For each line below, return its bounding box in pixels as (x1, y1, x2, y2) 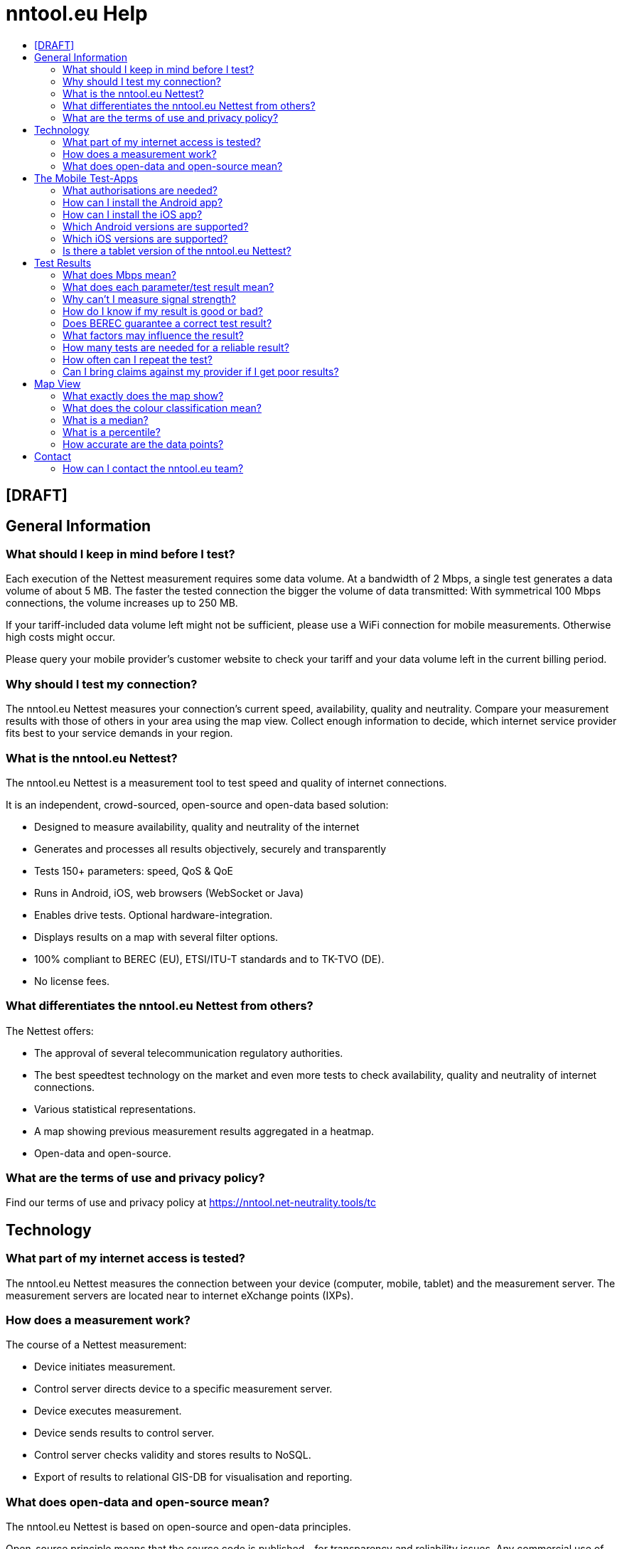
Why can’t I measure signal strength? (63, 292, 236, 305)
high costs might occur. (6, 631, 116, 644)
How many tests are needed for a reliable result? (63, 341, 289, 353)
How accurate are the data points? (63, 437, 224, 450)
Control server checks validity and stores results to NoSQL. (34, 1449, 311, 1462)
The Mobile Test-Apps (34, 171, 138, 184)
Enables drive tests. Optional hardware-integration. (34, 908, 273, 921)
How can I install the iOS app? (63, 208, 203, 220)
